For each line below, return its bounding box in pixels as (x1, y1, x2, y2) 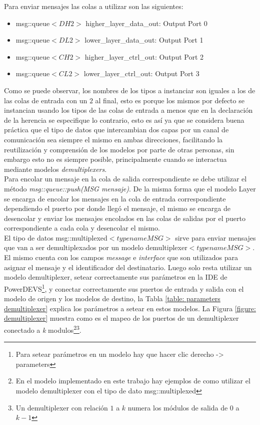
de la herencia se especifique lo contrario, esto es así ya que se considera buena (4, 114, 244, 125)
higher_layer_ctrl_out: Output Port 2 (84, 51, 204, 62)
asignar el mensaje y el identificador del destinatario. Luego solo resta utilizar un (4, 262, 252, 272)
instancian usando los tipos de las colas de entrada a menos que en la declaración (4, 105, 253, 115)
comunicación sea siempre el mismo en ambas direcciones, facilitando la (4, 134, 223, 144)
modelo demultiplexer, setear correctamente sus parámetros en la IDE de (4, 272, 227, 282)
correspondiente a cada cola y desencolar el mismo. (4, 223, 160, 233)
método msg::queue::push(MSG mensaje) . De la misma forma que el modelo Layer (4, 183, 256, 193)
